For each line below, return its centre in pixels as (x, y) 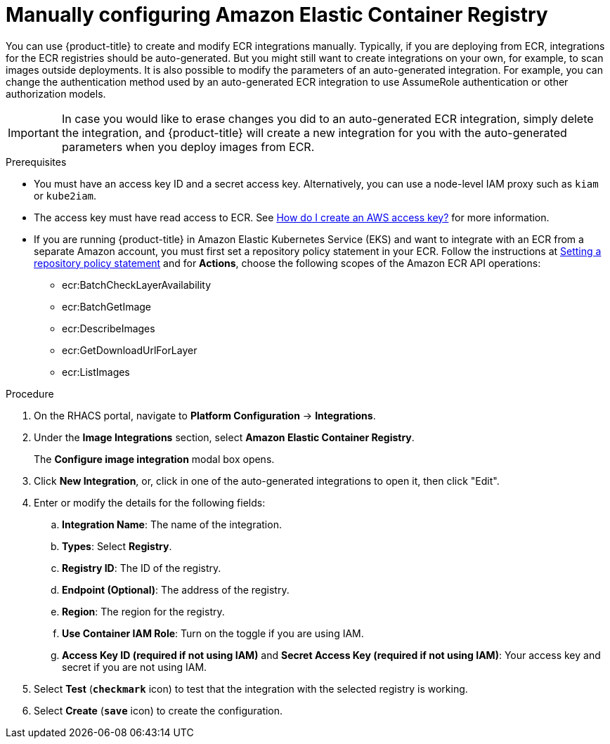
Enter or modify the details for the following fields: (150, 502)
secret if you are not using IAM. (135, 667)
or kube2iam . (65, 195)
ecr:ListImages (96, 372)
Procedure (30, 393)
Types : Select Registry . (117, 546)
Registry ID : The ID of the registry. (142, 568)
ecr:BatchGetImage (107, 306)
